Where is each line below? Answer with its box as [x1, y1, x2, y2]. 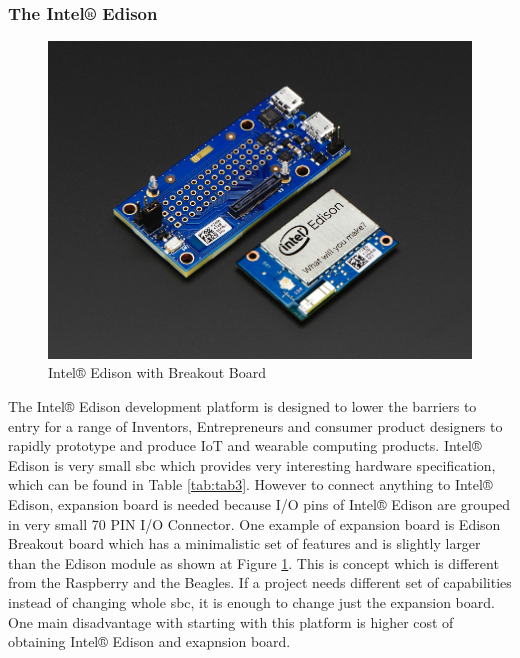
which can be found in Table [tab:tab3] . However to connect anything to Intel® [8, 474, 493, 495]
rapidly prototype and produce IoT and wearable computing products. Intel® [8, 435, 482, 456]
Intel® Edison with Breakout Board [48, 362, 266, 383]
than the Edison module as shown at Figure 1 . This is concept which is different [8, 552, 499, 573]
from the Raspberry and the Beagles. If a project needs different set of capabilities [8, 572, 512, 593]
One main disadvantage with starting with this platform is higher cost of [8, 611, 454, 632]
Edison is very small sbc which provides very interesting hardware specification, [8, 454, 496, 475]
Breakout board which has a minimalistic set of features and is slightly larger [8, 533, 481, 554]
